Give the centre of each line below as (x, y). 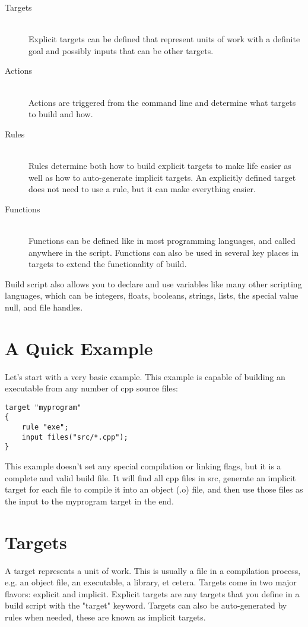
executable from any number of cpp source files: (91, 388)
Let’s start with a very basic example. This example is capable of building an (145, 376)
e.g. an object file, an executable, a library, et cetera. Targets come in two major (151, 582)
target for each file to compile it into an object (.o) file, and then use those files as (154, 489)
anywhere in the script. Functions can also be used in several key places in (163, 252)
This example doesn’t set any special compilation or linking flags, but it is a (143, 466)
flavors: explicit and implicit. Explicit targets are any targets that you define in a (152, 593)
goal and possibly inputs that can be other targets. (121, 50)
